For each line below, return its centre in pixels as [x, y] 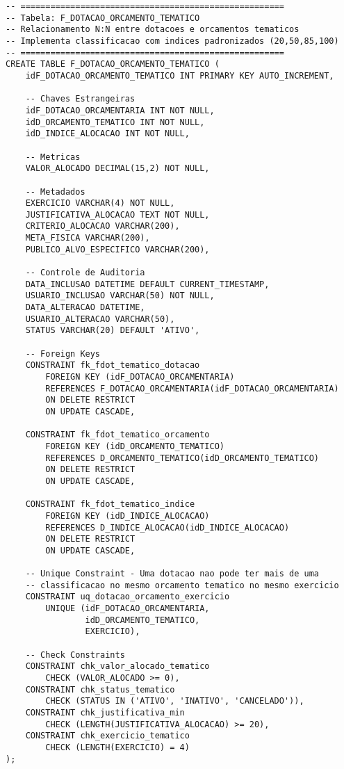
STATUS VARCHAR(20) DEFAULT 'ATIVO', [113, 331]
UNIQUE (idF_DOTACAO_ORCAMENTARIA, [128, 609]
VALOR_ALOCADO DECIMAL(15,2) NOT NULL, [117, 169]
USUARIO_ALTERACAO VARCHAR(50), [100, 319]
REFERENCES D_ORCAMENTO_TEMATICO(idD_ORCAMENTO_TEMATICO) [182, 458]
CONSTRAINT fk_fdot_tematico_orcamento [117, 435]
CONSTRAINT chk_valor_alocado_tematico [117, 666]
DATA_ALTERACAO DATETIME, [85, 308]
